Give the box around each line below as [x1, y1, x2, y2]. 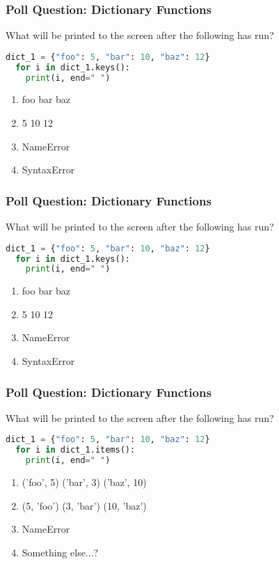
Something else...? [22, 545, 99, 559]
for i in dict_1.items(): [15, 445, 136, 455]
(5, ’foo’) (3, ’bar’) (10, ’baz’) [22, 498, 147, 512]
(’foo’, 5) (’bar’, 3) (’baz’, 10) [22, 475, 147, 489]
